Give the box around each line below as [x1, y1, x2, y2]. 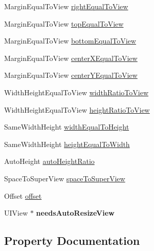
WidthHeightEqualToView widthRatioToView [4, 87, 148, 97]
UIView [4, 207, 28, 218]
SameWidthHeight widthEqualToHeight [4, 121, 129, 132]
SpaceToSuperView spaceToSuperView [4, 173, 125, 183]
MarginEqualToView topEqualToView [4, 18, 124, 29]
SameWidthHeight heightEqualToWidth [4, 138, 130, 149]
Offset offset [4, 190, 42, 201]
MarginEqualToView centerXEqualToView [4, 52, 138, 63]
